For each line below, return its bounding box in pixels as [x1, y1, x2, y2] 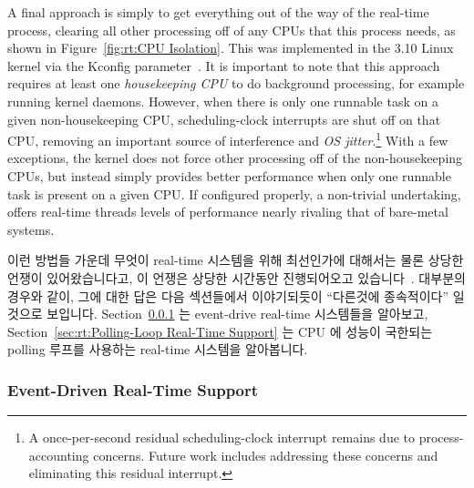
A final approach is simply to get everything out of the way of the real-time [7, 3, 429, 21]
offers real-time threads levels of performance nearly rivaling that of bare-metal [7, 202, 448, 221]
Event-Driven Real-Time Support [7, 378, 259, 401]
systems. [7, 219, 55, 239]
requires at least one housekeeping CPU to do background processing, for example [7, 74, 465, 93]
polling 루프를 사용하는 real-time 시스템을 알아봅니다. [7, 340, 308, 359]
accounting [28, 445, 89, 464]
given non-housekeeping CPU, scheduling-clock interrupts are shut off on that [7, 109, 441, 128]
